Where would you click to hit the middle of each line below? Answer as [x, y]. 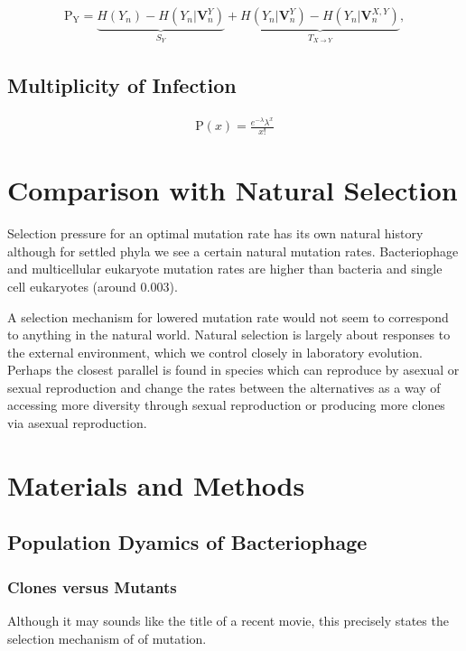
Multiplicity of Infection [122, 85]
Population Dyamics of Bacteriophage [187, 542]
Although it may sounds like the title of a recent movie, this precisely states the [228, 621]
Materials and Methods [156, 484]
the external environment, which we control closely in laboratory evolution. [215, 352]
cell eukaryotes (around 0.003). [93, 286]
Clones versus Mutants [92, 586]
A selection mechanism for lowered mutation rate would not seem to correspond [228, 316]
